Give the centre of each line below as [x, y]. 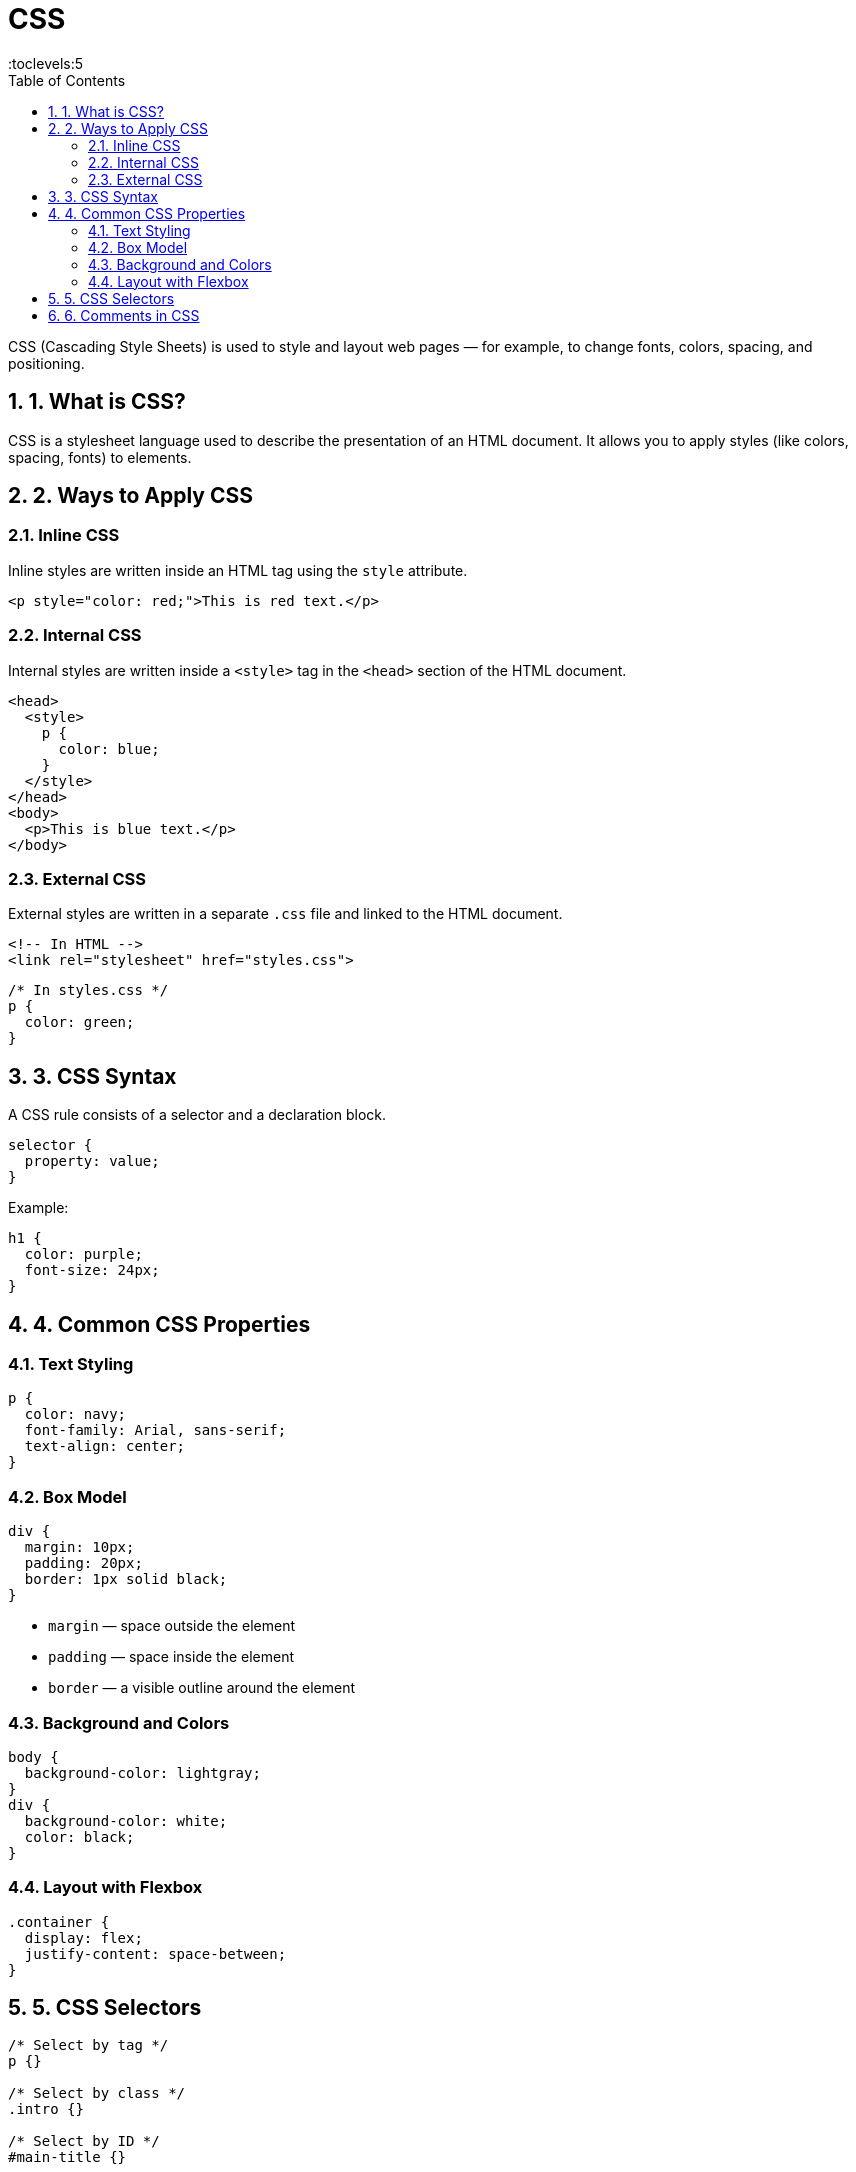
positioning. [46, 363]
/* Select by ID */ [84, 2141]
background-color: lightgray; [142, 1772]
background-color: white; [126, 1820]
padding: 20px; [83, 1563]
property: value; [92, 1161]
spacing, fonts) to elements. [100, 457]
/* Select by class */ [97, 2093]
